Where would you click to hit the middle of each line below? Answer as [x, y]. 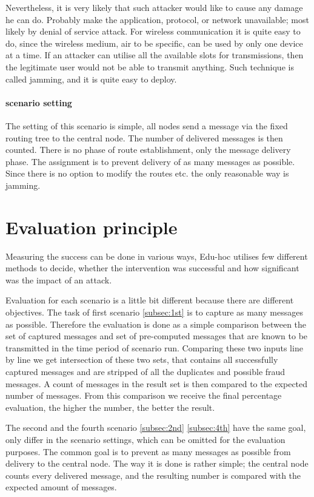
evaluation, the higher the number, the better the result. [110, 407]
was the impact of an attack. [59, 279]
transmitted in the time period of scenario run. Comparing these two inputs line [154, 347]
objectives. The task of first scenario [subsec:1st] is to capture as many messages [154, 312]
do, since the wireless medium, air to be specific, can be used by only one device [154, 43]
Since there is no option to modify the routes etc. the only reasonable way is [147, 173]
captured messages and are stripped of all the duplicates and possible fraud [145, 371]
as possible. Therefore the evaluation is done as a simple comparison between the [156, 324]
